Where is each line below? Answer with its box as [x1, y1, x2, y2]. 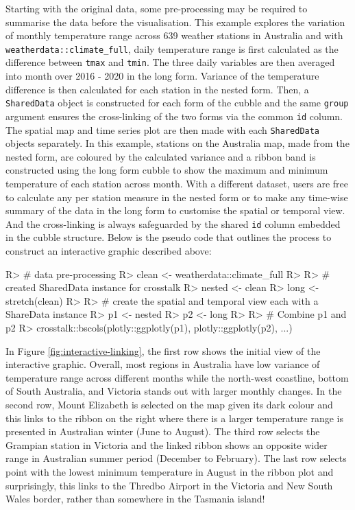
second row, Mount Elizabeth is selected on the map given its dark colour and [5, 397, 333, 411]
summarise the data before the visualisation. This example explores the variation [5, 14, 345, 29]
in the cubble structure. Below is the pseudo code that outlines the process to [5, 230, 332, 244]
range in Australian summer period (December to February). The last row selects [5, 451, 347, 465]
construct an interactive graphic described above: [5, 244, 212, 258]
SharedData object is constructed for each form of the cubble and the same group [5, 95, 349, 110]
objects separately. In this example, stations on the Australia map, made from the [5, 136, 350, 150]
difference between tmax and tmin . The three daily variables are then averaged [5, 55, 335, 69]
